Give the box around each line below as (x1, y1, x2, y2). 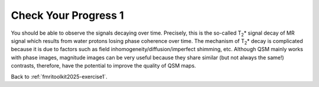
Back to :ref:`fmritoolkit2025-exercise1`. (11, 73, 108, 80)
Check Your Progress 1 (11, 9, 124, 22)
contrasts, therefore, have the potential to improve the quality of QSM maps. (11, 62, 196, 69)
